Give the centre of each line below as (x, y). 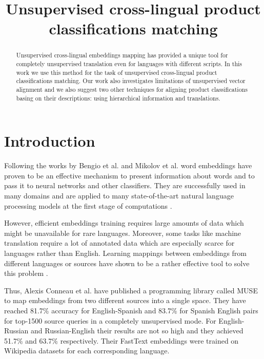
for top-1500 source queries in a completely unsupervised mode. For (110, 320)
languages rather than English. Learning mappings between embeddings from (126, 253)
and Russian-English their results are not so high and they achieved (137, 331)
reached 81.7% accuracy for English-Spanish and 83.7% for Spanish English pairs (131, 310)
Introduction (50, 141)
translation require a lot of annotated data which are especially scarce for (119, 243)
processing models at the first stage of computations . (88, 205)
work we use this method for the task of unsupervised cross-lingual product (117, 72)
